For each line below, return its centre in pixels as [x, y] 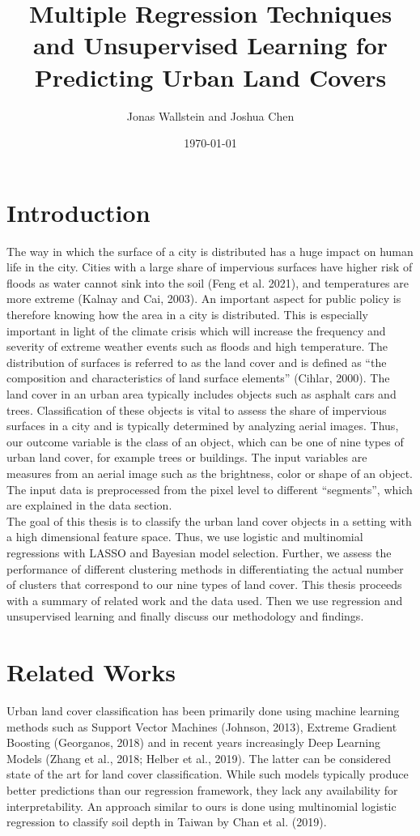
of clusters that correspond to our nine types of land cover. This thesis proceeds [204, 584]
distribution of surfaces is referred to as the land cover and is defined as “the [197, 362]
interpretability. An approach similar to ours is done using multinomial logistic [202, 806]
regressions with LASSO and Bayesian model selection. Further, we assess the [199, 552]
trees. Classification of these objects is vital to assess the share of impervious [197, 409]
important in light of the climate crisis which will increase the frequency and [196, 330]
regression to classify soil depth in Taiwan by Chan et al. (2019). [167, 822]
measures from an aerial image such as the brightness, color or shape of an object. [210, 473]
